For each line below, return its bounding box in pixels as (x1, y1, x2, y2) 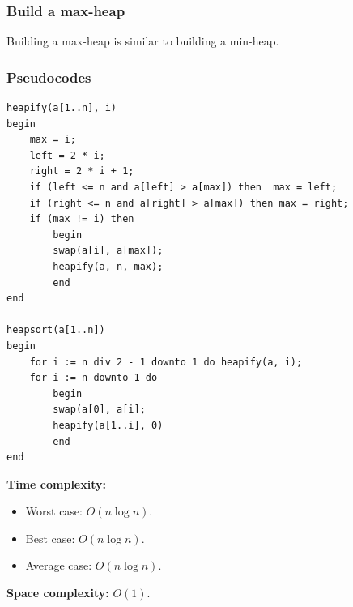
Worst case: (25, 502, 83, 519)
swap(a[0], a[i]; (53, 404, 146, 416)
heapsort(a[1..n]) (6, 324, 105, 336)
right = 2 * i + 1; (29, 165, 134, 177)
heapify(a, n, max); (53, 260, 164, 272)
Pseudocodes (6, 66, 91, 87)
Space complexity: (6, 584, 109, 601)
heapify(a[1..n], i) (6, 102, 117, 114)
